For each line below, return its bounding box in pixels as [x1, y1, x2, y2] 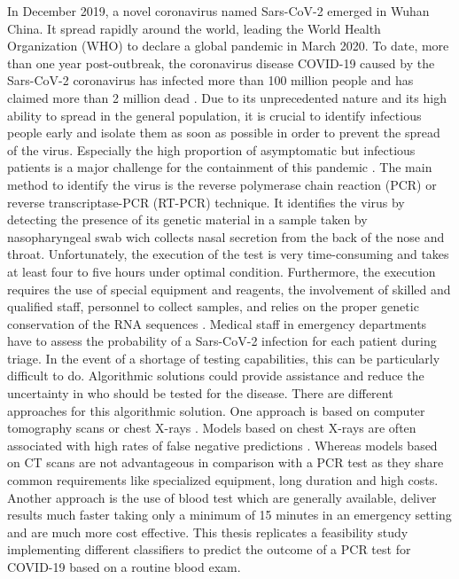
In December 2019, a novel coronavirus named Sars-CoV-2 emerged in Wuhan [7, 2, 430, 20]
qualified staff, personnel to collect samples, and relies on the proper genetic [7, 297, 419, 316]
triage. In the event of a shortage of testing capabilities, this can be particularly [7, 348, 440, 367]
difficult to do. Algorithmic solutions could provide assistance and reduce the [7, 366, 424, 385]
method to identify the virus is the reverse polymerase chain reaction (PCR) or [7, 175, 437, 193]
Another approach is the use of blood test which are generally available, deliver [7, 488, 437, 506]
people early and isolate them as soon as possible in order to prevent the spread [7, 123, 440, 142]
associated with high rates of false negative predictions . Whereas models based [7, 435, 438, 454]
